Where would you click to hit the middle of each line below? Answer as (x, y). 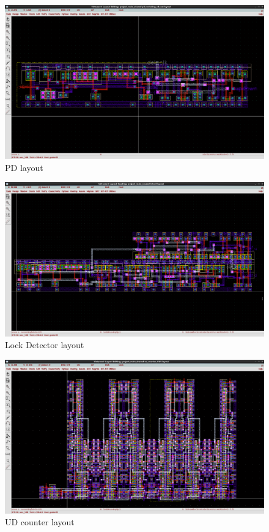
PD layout (24, 167)
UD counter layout (40, 522)
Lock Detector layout (45, 345)
